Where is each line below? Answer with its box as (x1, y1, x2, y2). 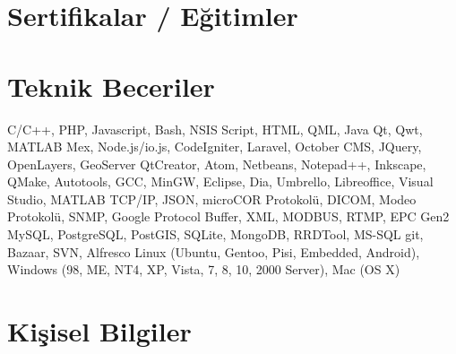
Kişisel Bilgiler (7, 313, 192, 350)
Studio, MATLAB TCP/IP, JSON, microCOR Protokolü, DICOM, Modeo (7, 189, 417, 208)
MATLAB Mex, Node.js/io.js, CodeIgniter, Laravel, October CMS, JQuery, (7, 137, 422, 156)
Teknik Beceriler (7, 67, 215, 104)
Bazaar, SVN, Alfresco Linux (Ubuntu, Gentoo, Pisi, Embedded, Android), (7, 242, 420, 261)
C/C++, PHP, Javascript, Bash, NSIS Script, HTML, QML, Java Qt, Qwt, (7, 119, 423, 138)
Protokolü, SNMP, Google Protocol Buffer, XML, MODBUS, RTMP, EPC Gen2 (7, 207, 450, 226)
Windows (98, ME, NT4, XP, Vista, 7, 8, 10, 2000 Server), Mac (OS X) (7, 260, 400, 279)
